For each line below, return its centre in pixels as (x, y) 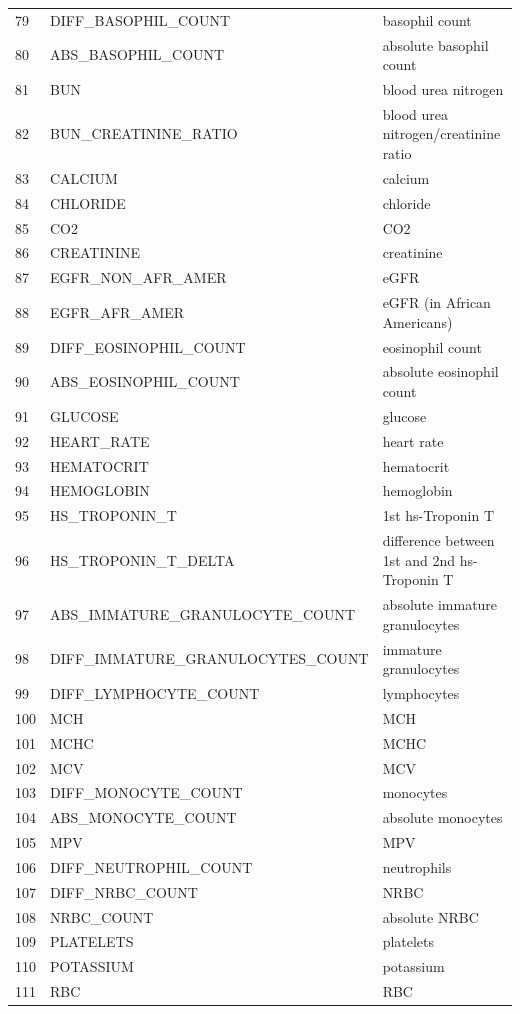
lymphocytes (421, 692)
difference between (438, 540)
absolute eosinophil (440, 371)
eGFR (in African (436, 302)
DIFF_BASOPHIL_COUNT (140, 19)
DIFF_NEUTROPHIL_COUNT (151, 866)
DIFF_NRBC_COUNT (124, 891)
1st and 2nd (419, 559)
